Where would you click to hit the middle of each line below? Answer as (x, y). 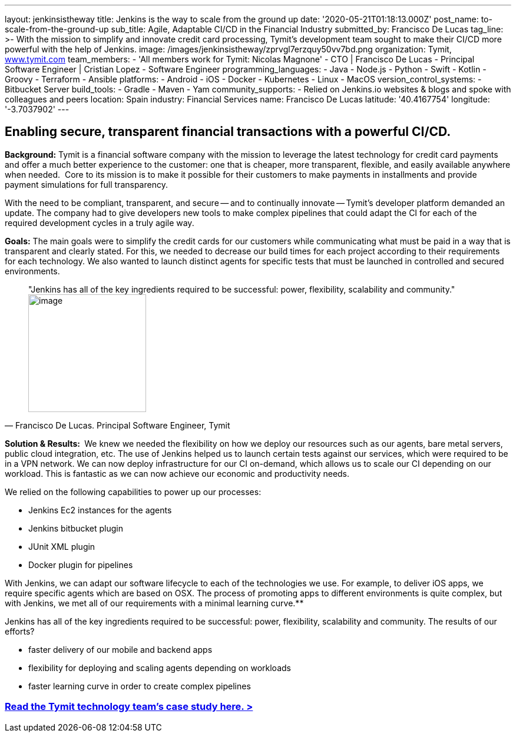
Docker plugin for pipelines (81, 565)
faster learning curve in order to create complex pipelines (140, 686)
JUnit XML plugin (62, 546)
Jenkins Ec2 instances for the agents (100, 510)
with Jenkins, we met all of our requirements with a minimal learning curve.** (154, 603)
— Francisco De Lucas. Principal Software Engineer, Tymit (118, 425)
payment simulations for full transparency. (86, 184)
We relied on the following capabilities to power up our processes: (133, 492)
